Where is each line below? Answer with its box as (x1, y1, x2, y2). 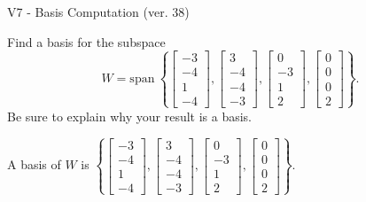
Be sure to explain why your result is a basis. (7, 106, 253, 125)
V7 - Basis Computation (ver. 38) (7, 3, 190, 20)
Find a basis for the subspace (7, 32, 166, 50)
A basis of (7, 155, 61, 174)
